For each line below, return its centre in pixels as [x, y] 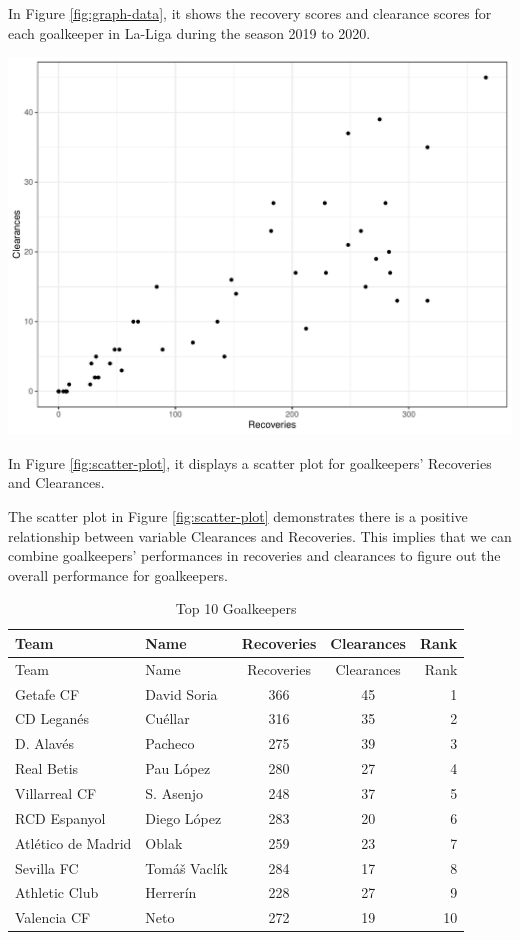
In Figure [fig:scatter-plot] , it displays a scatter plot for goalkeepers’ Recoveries [250, 462]
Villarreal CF [56, 793]
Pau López [178, 768]
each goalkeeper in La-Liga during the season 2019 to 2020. [189, 32]
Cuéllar [167, 718]
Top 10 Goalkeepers [236, 608]
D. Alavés [44, 743]
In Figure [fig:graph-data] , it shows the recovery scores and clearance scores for [250, 13]
